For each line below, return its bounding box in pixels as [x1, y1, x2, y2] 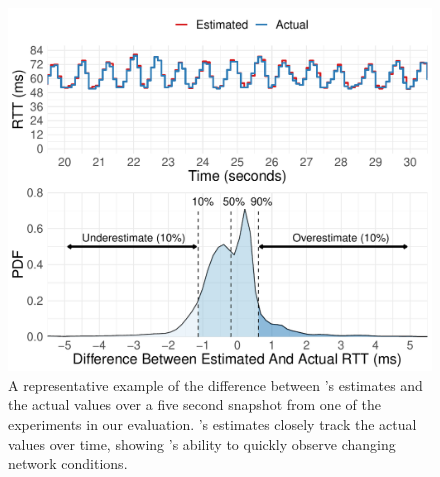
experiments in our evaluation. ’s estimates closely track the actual [8, 413, 417, 434]
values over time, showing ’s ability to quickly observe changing [8, 433, 396, 454]
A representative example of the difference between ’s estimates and [8, 374, 423, 395]
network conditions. [8, 453, 128, 474]
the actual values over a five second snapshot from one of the [8, 394, 381, 415]
